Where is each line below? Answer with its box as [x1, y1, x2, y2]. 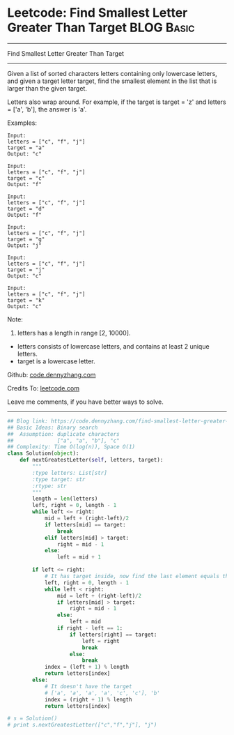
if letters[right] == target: [69, 631, 157, 638]
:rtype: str [32, 483, 68, 490]
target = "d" [7, 205, 45, 212]
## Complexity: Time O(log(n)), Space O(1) [7, 444, 136, 450]
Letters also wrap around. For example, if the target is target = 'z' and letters [7, 98, 226, 106]
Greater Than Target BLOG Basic [7, 20, 195, 36]
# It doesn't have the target [44, 683, 132, 690]
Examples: [7, 119, 37, 127]
